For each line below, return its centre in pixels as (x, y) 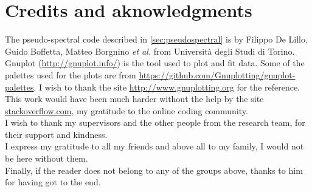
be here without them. (47, 158)
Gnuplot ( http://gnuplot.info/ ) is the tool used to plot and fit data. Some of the (155, 63)
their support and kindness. (56, 134)
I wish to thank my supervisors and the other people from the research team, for (155, 122)
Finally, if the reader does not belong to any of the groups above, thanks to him (154, 170)
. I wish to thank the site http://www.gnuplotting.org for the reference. (167, 87)
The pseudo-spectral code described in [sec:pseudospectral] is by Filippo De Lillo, (156, 39)
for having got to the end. (53, 182)
